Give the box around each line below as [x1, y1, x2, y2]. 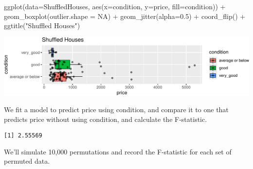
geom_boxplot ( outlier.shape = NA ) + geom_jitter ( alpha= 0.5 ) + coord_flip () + [4, 11, 246, 21]
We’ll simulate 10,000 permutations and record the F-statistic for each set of [4, 146, 232, 156]
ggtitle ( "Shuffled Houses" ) [4, 20, 80, 31]
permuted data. [4, 156, 50, 166]
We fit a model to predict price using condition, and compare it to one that [4, 104, 229, 114]
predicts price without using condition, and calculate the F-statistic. [4, 114, 207, 124]
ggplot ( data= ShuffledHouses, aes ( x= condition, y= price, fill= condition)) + [4, 1, 226, 11]
